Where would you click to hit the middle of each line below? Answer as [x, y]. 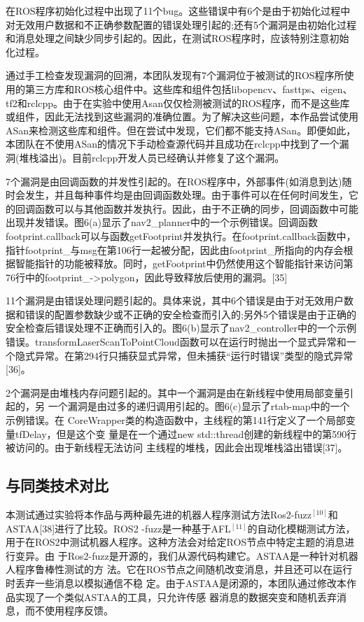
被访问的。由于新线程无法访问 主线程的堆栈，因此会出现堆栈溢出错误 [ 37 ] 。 [177, 447]
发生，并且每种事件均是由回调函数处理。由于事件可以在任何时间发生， [187, 195]
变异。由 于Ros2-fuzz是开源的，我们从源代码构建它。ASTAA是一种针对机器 [187, 555]
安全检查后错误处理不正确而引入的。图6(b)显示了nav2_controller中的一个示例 [181, 328]
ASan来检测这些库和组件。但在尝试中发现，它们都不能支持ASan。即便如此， [181, 130]
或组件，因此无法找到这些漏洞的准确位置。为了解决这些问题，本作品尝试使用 [182, 116]
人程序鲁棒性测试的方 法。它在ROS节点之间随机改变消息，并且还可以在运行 [179, 569]
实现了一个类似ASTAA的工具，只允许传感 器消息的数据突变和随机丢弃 [176, 596]
